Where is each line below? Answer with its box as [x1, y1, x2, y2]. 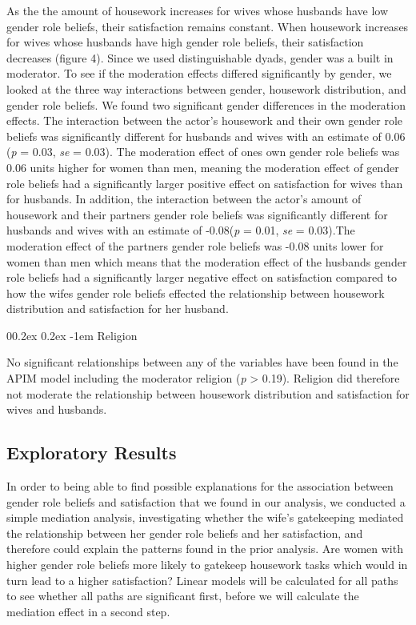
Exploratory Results [6, 440, 177, 465]
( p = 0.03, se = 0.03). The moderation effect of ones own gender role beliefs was [6, 143, 400, 160]
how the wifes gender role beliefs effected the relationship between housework [6, 284, 385, 301]
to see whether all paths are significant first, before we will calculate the [6, 587, 359, 604]
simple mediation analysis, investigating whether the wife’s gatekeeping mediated [6, 509, 404, 526]
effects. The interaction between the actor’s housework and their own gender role [6, 112, 403, 129]
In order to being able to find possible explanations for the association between [6, 478, 394, 495]
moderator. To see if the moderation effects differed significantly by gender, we [6, 65, 392, 82]
